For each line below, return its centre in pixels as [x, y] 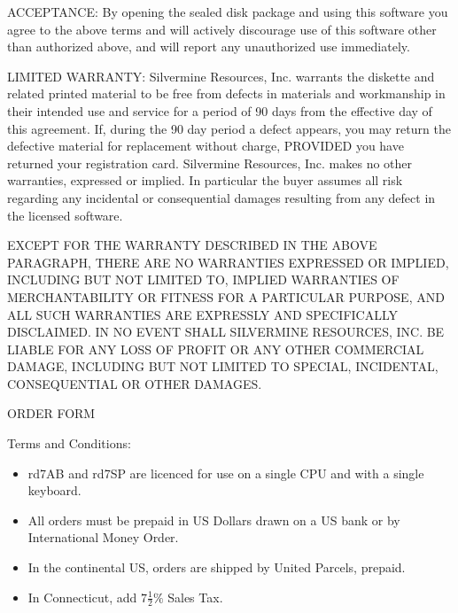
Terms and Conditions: [69, 443]
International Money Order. [103, 537]
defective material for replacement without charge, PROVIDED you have [206, 146]
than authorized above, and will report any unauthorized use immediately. [209, 47]
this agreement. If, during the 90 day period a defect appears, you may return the [229, 128]
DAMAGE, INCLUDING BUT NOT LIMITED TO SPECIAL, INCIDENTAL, [223, 366]
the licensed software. [65, 215]
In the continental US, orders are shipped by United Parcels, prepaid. [217, 567]
